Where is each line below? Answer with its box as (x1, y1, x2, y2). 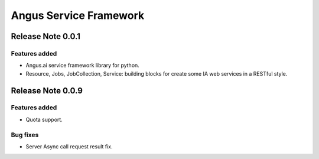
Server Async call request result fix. (25, 143, 113, 150)
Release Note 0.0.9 (11, 86, 83, 96)
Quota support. (25, 116, 63, 123)
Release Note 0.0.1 (11, 31, 81, 41)
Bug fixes (11, 131, 39, 139)
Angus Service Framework (11, 9, 145, 22)
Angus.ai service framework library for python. (25, 62, 140, 69)
